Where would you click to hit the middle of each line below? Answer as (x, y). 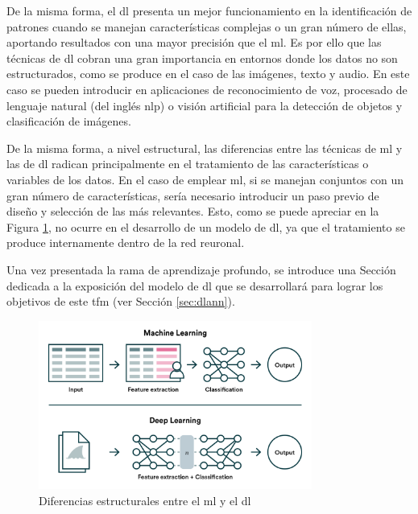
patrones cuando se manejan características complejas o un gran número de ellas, (207, 26)
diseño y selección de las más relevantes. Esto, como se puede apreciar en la (193, 211)
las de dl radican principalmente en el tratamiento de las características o (188, 164)
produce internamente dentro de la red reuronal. (126, 243)
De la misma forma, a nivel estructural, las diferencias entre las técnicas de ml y (205, 148)
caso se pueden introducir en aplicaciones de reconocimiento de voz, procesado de (207, 89)
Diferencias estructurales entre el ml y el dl (145, 500)
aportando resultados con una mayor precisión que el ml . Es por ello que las (194, 42)
